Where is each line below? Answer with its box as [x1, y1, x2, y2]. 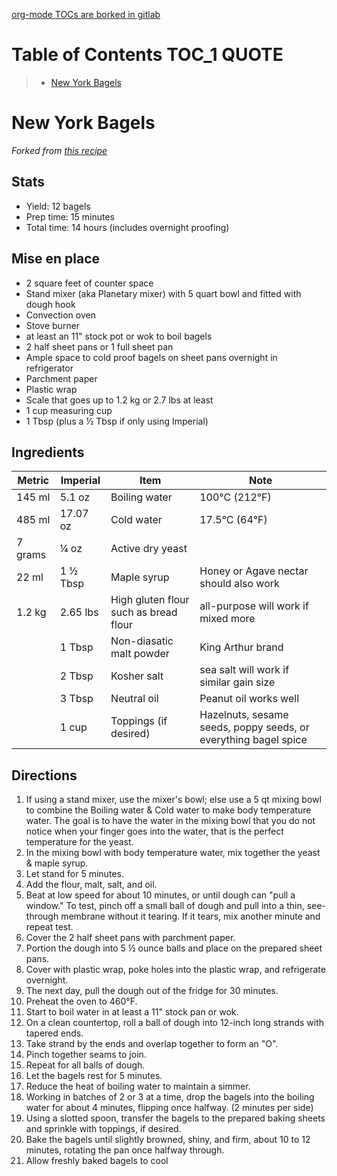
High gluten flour [110, 593, 190, 607]
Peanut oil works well [199, 692, 299, 706]
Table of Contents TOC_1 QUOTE [11, 44, 284, 66]
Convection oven [25, 309, 96, 321]
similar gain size [199, 675, 276, 689]
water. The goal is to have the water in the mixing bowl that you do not [25, 815, 316, 827]
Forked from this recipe [11, 144, 108, 156]
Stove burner [25, 319, 81, 331]
